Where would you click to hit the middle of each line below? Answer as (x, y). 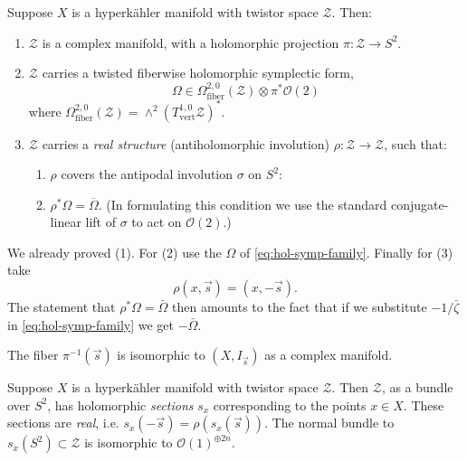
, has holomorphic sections (120, 405)
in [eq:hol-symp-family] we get (91, 324)
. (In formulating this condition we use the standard (243, 204)
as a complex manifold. (329, 355)
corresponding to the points (290, 405)
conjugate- (419, 204)
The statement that (62, 307)
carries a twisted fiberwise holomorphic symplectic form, (198, 73)
